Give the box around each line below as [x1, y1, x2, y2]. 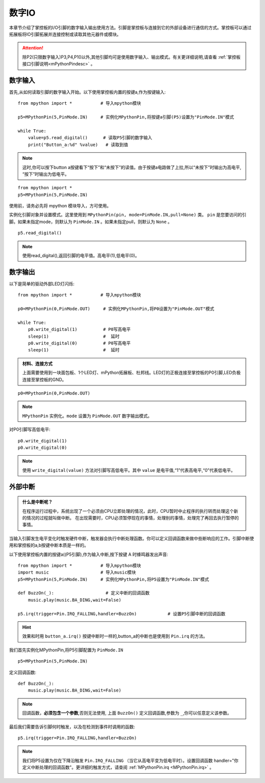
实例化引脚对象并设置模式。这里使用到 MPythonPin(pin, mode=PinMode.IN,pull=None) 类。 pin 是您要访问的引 [9, 212, 247, 218]
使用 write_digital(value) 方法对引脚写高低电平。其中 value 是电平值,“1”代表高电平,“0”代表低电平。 [22, 467, 236, 473]
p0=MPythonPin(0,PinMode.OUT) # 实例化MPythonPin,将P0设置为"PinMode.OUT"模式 [18, 306, 214, 312]
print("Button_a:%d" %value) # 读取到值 [27, 142, 129, 147]
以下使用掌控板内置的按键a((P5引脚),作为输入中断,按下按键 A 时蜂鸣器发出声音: [9, 551, 169, 557]
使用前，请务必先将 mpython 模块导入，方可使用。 [9, 203, 111, 209]
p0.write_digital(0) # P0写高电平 [27, 341, 131, 346]
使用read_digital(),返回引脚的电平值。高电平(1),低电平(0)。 [22, 253, 140, 259]
